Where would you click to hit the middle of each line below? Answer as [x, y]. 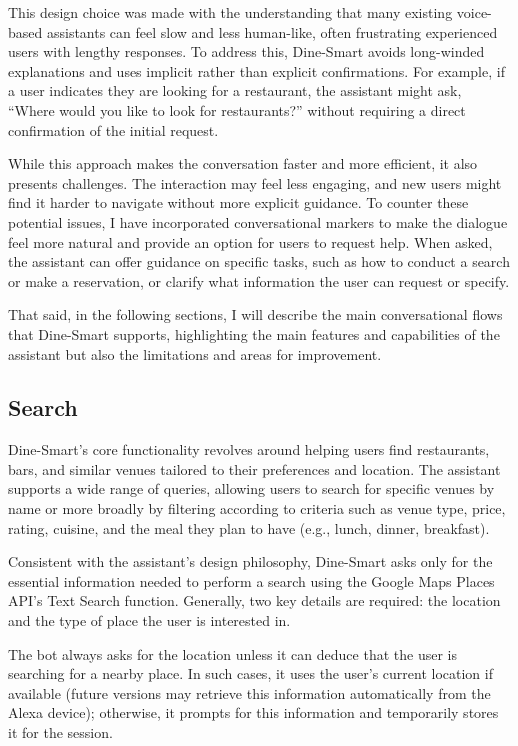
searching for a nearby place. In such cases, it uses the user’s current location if [250, 673]
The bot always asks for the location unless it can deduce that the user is [232, 653]
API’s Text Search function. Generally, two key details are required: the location [254, 600]
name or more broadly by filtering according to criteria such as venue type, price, [257, 508]
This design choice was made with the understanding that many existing [230, 12]
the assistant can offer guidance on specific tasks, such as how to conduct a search [259, 261]
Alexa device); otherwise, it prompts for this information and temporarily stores [253, 712]
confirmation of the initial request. [113, 129]
